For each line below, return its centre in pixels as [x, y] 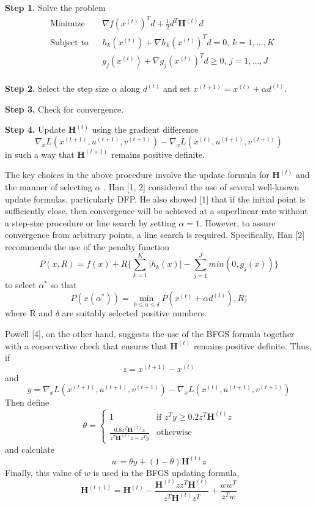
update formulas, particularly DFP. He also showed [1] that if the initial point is [155, 199]
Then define [27, 402]
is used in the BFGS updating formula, [166, 472]
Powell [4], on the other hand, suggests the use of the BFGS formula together [150, 334]
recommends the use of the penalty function [87, 246]
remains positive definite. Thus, [252, 345]
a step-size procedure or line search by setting [90, 222]
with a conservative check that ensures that [86, 345]
